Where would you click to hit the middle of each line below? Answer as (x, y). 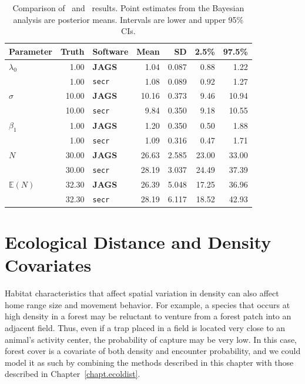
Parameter (31, 51)
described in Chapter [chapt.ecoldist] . (73, 374)
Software (110, 51)
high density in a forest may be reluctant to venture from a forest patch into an (148, 316)
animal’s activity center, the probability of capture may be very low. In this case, (151, 339)
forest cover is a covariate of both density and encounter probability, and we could (153, 351)
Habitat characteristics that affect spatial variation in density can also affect (142, 293)
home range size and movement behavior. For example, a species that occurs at (148, 304)
